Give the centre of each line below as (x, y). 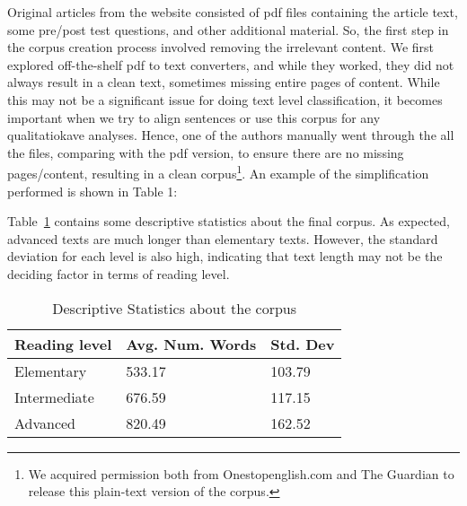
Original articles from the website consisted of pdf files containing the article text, (233, 12)
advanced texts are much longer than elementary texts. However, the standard (223, 238)
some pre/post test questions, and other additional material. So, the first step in (228, 29)
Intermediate (54, 397)
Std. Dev (303, 344)
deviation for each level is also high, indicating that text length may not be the (225, 256)
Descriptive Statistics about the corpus (175, 308)
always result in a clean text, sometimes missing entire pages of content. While (224, 82)
